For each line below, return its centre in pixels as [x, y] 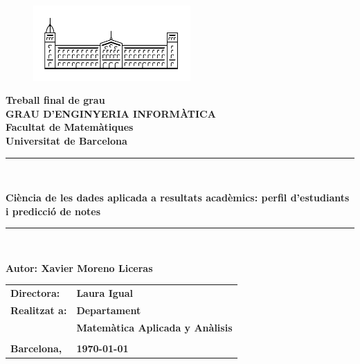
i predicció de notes [53, 211]
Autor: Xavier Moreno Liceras [79, 267]
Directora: [35, 293]
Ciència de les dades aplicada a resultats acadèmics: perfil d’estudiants [178, 198]
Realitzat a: [39, 310]
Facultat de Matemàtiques [70, 127]
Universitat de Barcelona [66, 140]
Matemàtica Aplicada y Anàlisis [154, 327]
